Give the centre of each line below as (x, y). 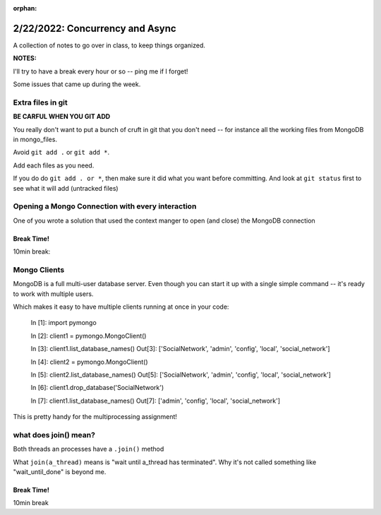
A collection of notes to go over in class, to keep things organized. (109, 45)
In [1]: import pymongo (64, 323)
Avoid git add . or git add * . (61, 153)
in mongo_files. (35, 139)
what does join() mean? (54, 434)
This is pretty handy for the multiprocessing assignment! (95, 417)
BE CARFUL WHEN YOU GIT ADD (62, 117)
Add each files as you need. (54, 165)
